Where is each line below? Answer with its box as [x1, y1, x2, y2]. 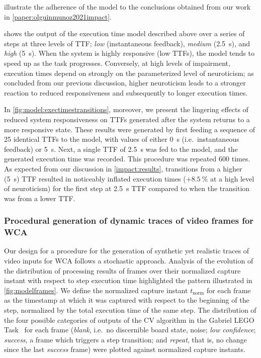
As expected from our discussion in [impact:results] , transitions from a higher [4, 163, 242, 173]
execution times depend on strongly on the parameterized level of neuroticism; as [4, 67, 254, 78]
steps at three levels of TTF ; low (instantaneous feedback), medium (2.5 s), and [4, 38, 250, 48]
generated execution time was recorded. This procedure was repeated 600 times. [4, 153, 250, 164]
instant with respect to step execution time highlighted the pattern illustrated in [4, 275, 252, 286]
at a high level [210, 173, 254, 184]
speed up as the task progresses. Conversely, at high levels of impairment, [4, 57, 230, 68]
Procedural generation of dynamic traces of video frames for [4, 214, 254, 227]
